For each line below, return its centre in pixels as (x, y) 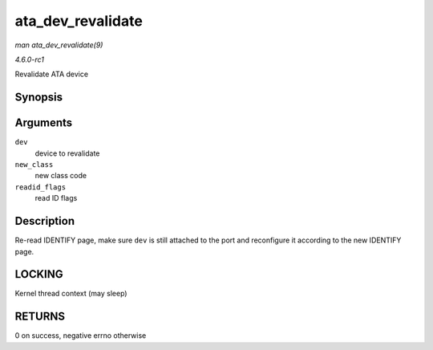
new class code (61, 176)
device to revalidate (67, 153)
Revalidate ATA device (51, 74)
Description (45, 221)
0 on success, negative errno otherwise (81, 336)
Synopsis (39, 98)
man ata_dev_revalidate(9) (59, 45)
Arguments (44, 123)
